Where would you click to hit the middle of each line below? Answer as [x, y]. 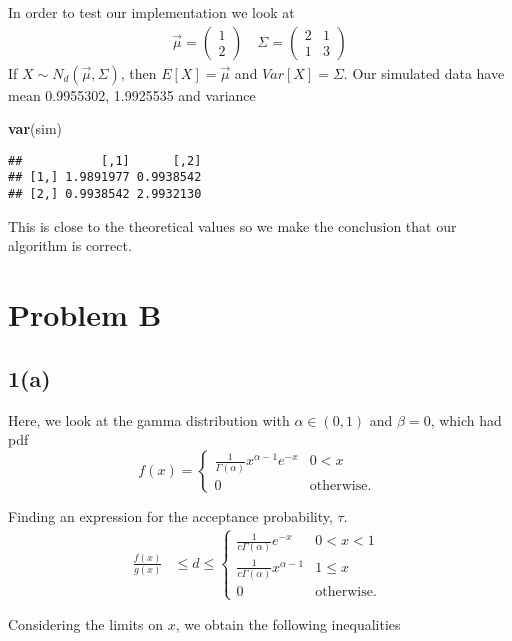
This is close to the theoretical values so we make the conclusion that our [232, 225]
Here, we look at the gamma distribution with [149, 419]
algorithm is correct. [70, 245]
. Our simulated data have [424, 72]
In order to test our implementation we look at [151, 12]
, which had [466, 419]
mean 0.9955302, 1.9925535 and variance [132, 94]
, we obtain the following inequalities [288, 623]
